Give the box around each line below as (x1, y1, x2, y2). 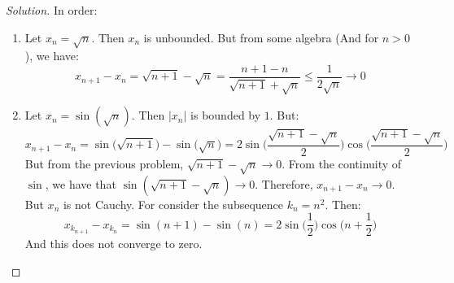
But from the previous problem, (24, 155, 184, 172)
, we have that (45, 175, 116, 192)
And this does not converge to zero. (24, 235, 203, 252)
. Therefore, (255, 175, 313, 192)
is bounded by (190, 107, 261, 124)
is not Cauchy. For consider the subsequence (63, 195, 284, 212)
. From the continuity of (282, 155, 402, 172)
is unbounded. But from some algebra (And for (143, 28, 379, 46)
